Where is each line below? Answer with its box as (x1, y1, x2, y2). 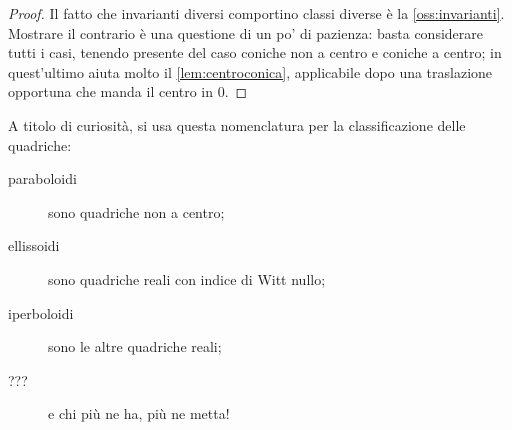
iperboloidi (8, 302, 74, 323)
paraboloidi (8, 168, 77, 189)
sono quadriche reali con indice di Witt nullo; (48, 268, 326, 289)
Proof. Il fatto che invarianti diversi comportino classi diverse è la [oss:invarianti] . (8, 3, 505, 23)
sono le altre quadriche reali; (48, 336, 222, 357)
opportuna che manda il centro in (8, 81, 214, 102)
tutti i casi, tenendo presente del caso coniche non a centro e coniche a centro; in (8, 42, 502, 63)
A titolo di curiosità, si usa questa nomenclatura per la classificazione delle (8, 114, 466, 135)
